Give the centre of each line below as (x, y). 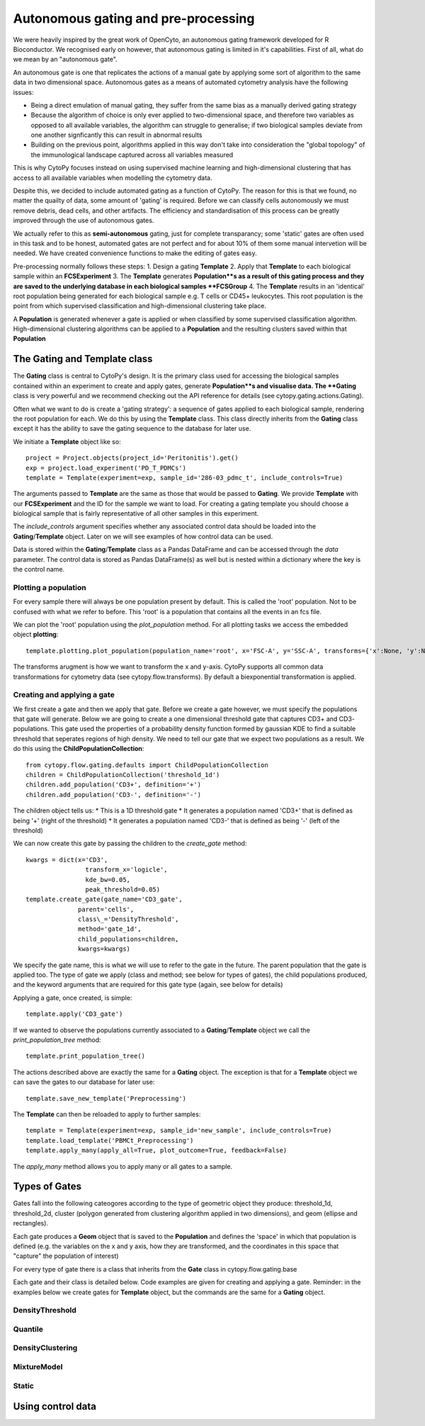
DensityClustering (45, 1348)
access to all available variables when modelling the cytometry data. (113, 178)
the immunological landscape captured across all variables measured (132, 154)
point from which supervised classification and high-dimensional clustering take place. (140, 306)
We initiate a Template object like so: (67, 441)
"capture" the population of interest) (66, 1256)
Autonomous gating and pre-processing (134, 18)
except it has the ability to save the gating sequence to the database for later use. (132, 429)
